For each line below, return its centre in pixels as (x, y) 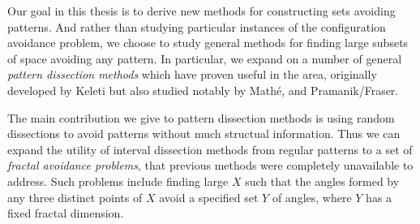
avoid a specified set (209, 197)
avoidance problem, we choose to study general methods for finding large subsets (208, 43)
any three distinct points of (75, 197)
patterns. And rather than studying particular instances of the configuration (197, 26)
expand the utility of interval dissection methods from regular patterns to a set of (210, 149)
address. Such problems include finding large (118, 181)
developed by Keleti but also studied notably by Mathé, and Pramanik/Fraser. (203, 90)
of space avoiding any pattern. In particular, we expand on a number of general (205, 58)
